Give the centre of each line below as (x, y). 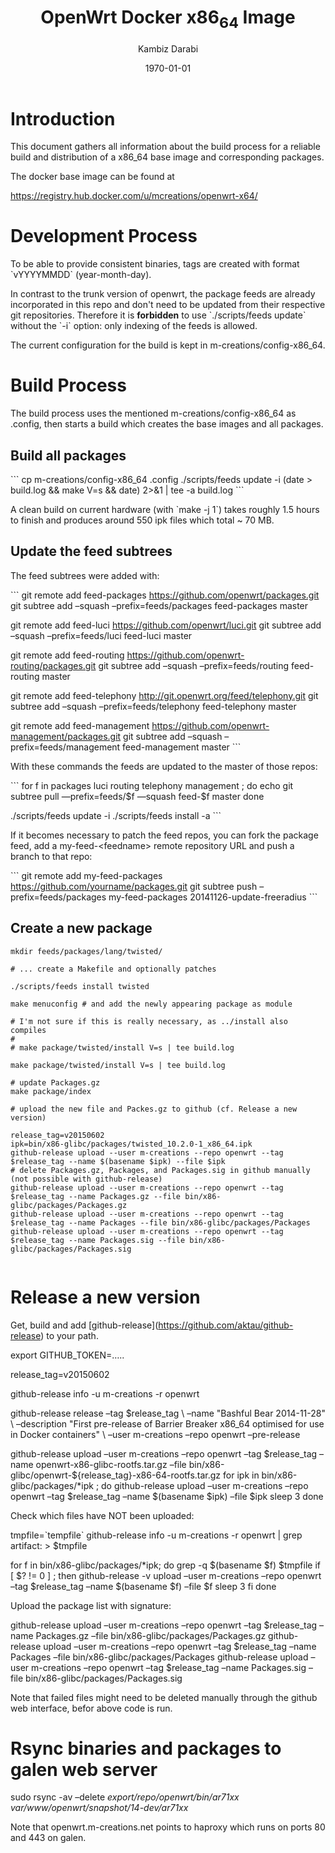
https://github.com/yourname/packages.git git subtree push (134, 886)
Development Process (104, 236)
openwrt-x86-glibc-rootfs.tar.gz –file (111, 1464)
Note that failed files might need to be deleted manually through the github (164, 1697)
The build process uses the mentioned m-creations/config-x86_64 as (153, 413)
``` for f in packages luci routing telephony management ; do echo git (152, 785)
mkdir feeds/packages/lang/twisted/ (86, 951)
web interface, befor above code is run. (91, 1708)
